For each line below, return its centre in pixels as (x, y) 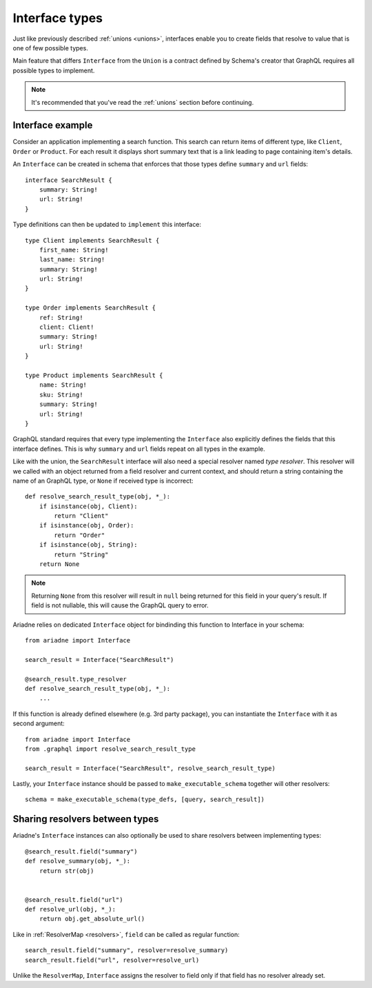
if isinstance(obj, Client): (88, 506)
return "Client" (81, 516)
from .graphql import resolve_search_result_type (111, 749)
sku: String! (61, 394)
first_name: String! (74, 250)
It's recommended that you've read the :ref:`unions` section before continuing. (143, 102)
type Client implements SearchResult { (92, 240)
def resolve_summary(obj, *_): (78, 861)
